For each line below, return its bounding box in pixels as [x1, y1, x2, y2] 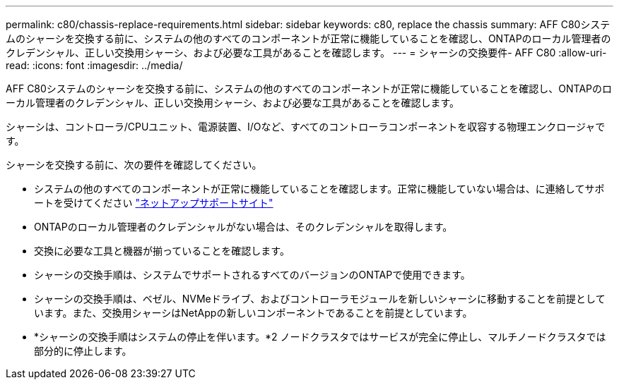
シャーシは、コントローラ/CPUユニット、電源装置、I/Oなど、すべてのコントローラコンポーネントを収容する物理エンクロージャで [6, 121, 606, 133]
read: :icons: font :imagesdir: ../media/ [6, 59, 183, 71]
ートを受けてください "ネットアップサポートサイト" [34, 197, 273, 209]
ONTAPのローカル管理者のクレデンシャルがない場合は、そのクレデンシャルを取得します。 [34, 221, 453, 233]
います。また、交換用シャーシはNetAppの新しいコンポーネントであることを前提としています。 [34, 307, 473, 319]
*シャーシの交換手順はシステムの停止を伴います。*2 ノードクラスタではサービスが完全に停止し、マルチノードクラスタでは [34, 331, 606, 343]
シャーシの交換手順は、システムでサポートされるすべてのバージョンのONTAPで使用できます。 [34, 269, 471, 281]
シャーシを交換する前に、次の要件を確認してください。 [6, 159, 262, 171]
